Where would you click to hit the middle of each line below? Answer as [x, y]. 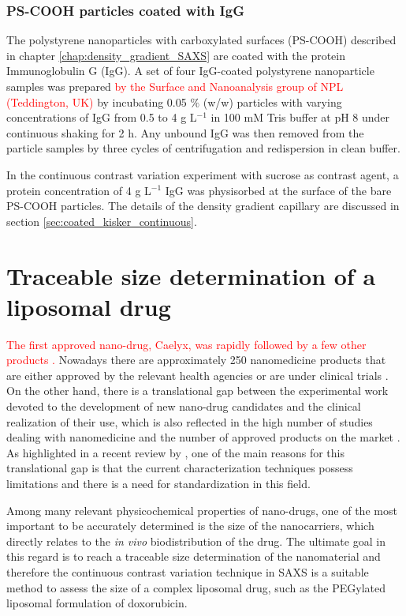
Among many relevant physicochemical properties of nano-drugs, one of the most [202, 510]
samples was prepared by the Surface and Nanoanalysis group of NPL [175, 86]
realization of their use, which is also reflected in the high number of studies [190, 421]
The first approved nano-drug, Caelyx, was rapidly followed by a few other [186, 344]
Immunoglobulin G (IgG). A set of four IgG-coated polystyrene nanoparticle [190, 71]
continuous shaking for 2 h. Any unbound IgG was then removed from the [185, 132]
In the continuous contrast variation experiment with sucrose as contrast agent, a [203, 174]
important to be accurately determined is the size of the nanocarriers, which [190, 526]
